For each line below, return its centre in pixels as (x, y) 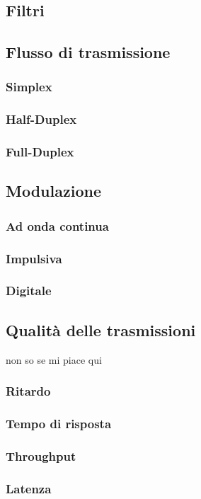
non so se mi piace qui (54, 359)
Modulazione (53, 191)
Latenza (29, 488)
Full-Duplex (40, 152)
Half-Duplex (41, 119)
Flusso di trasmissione (88, 52)
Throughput (41, 455)
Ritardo (28, 391)
